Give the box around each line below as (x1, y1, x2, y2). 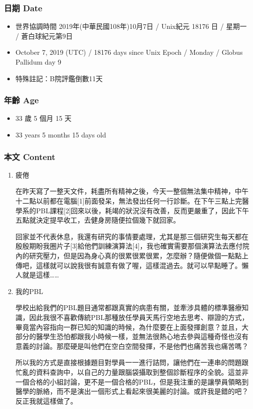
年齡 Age (4, 94, 39, 106)
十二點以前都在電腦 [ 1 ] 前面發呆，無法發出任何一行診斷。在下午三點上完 (15, 196, 242, 205)
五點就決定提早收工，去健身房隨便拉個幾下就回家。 (15, 215, 180, 225)
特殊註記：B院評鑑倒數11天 (15, 73, 103, 83)
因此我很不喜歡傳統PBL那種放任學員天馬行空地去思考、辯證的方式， (29, 312, 249, 322)
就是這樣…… (22, 270, 59, 280)
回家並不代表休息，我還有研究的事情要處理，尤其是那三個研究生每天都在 (15, 231, 249, 241)
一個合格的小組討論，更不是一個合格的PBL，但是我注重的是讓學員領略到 (15, 376, 249, 386)
